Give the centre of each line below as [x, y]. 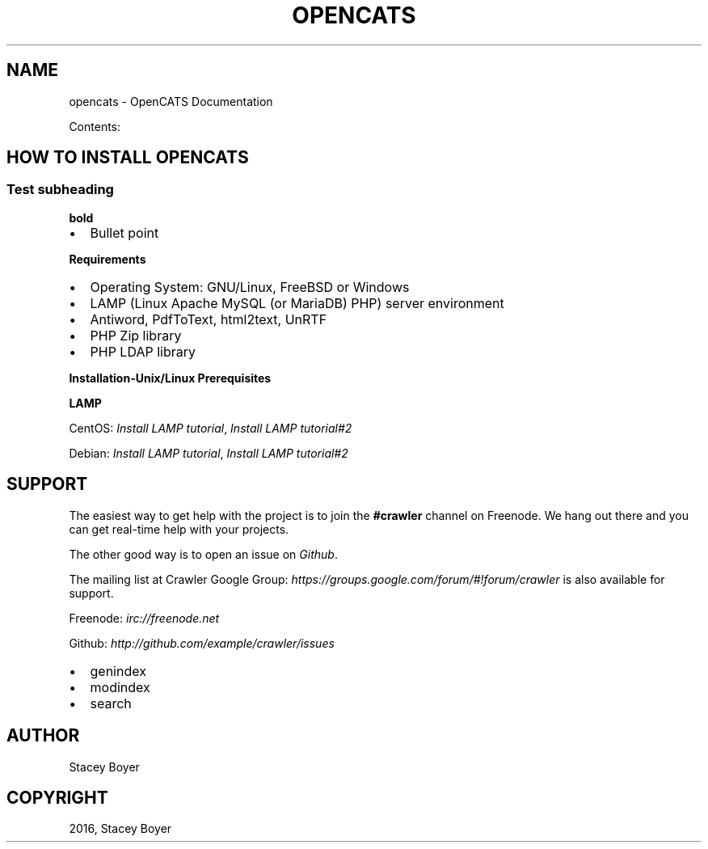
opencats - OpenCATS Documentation [171, 101]
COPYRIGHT [57, 797]
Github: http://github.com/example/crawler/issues [202, 643]
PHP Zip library [136, 335]
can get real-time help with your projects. [179, 529]
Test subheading [60, 190]
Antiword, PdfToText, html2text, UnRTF [209, 319]
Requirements [107, 259]
